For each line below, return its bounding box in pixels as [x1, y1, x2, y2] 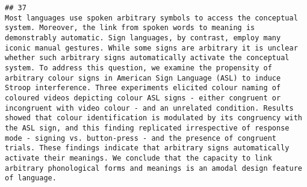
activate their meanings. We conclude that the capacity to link [5, 153, 272, 162]
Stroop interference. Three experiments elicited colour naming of [5, 84, 281, 93]
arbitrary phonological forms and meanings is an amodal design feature [5, 164, 302, 173]
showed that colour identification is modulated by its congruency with [5, 114, 302, 123]
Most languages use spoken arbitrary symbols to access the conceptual [5, 13, 298, 22]
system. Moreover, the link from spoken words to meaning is [5, 23, 255, 32]
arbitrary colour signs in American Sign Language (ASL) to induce [5, 73, 281, 82]
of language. [5, 174, 57, 183]
